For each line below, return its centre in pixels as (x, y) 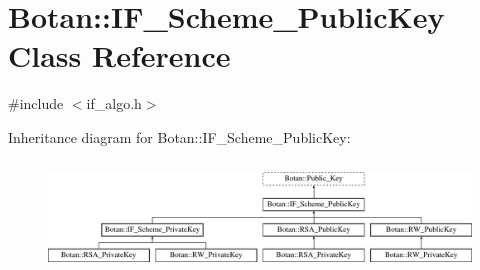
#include (36, 103)
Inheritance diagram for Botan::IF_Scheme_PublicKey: (179, 136)
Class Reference (119, 55)
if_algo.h (114, 103)
